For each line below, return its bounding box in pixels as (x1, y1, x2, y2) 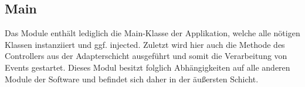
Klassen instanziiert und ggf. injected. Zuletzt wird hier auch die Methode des (5, 38, 285, 50)
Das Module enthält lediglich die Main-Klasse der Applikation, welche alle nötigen (5, 27, 300, 39)
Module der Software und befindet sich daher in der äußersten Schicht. (5, 72, 259, 85)
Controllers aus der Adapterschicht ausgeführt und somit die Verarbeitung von (5, 50, 287, 62)
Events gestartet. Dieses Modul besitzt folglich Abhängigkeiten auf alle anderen (5, 61, 290, 73)
